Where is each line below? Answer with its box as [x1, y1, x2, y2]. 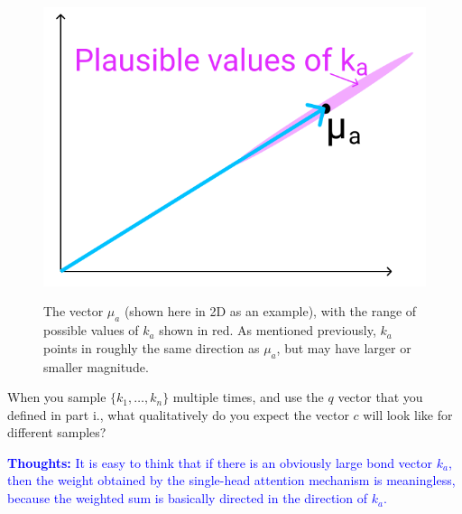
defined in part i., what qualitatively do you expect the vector [7, 405, 349, 424]
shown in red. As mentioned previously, [159, 321, 376, 340]
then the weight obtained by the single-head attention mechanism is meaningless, [7, 471, 456, 490]
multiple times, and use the [172, 388, 324, 407]
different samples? [7, 423, 106, 442]
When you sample [7, 388, 106, 407]
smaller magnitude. [43, 357, 149, 376]
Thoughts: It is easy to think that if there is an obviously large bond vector [7, 453, 432, 472]
